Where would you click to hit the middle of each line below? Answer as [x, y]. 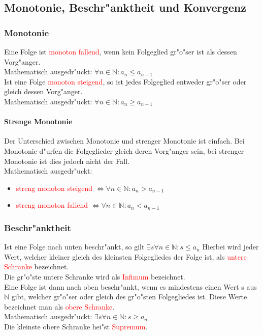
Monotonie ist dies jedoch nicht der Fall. [67, 161]
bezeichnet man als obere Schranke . [59, 306]
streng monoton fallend [52, 205]
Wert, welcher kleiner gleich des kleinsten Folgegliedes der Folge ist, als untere [125, 256]
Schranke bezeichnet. [37, 267]
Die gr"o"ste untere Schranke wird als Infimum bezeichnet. [95, 276]
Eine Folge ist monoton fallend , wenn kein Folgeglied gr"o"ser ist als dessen [121, 51]
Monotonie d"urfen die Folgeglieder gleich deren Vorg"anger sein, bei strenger [124, 150]
